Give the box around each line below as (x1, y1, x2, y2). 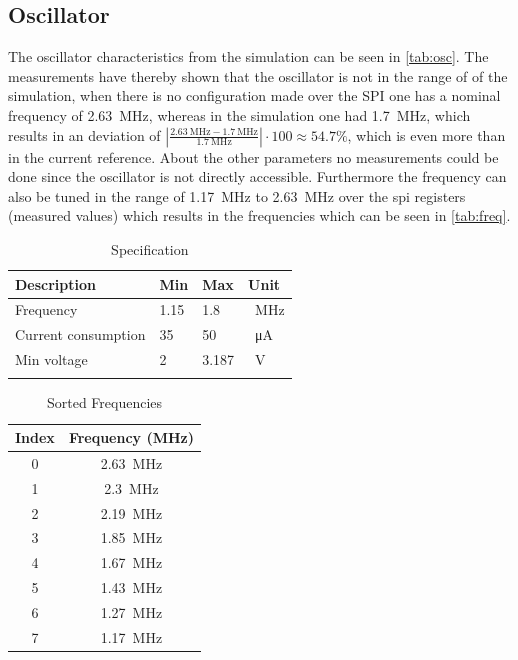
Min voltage (15, 349, 88, 370)
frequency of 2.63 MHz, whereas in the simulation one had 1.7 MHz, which (8, 104, 471, 125)
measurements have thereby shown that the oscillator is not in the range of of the (8, 65, 508, 86)
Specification (111, 238, 189, 259)
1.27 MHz (100, 601, 163, 622)
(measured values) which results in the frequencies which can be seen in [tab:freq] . (8, 205, 511, 226)
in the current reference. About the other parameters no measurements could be (8, 146, 499, 167)
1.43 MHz (100, 577, 163, 598)
